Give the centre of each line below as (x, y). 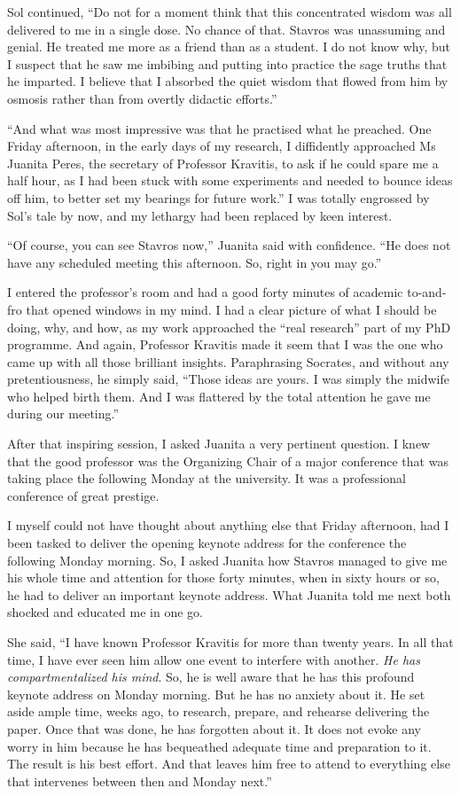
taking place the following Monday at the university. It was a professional (207, 478)
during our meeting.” (63, 414)
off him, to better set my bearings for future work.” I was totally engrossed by (218, 197)
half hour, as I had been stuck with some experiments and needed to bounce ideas (230, 180)
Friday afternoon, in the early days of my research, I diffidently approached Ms (222, 146)
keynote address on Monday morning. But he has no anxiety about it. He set (216, 694)
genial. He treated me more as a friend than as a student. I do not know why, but (229, 47)
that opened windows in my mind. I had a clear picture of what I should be (231, 309)
